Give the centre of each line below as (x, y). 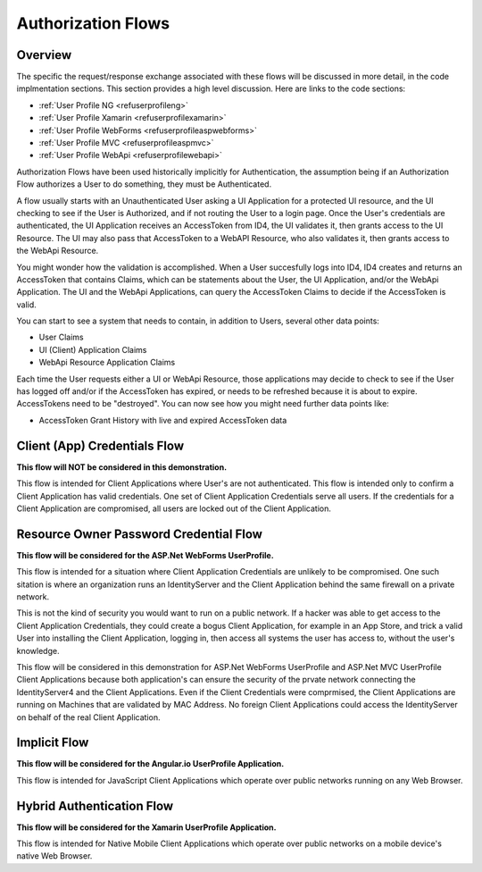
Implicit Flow (53, 743)
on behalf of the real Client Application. (88, 717)
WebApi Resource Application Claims (107, 363)
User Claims (61, 337)
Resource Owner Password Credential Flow (140, 534)
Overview (44, 55)
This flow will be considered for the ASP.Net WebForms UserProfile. (145, 555)
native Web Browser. (54, 856)
